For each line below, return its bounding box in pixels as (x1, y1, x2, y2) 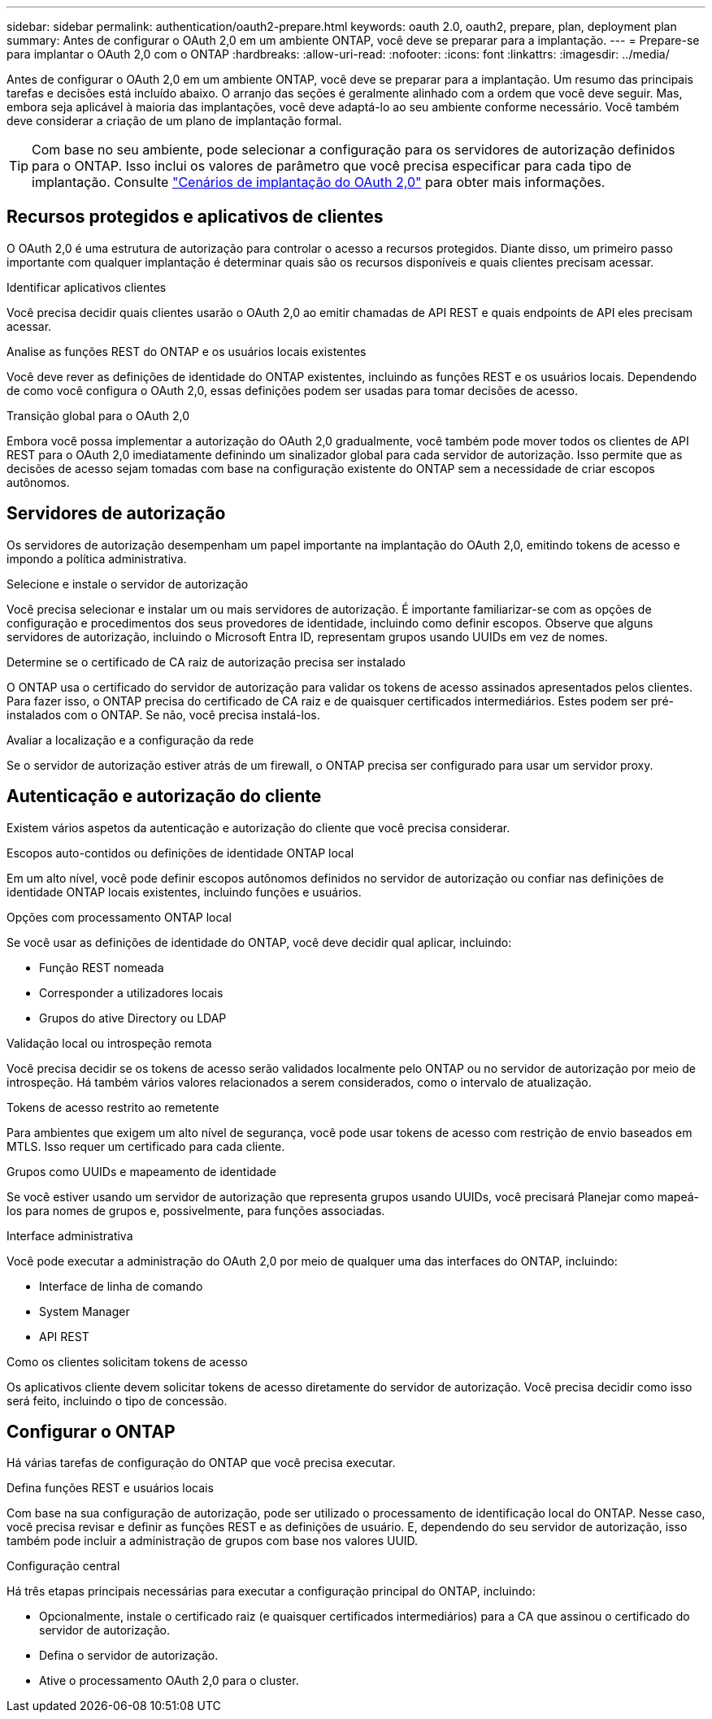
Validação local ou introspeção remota (7, 1035, 212, 1050)
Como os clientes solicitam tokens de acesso (7, 1354, 248, 1369)
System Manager (39, 1304, 130, 1318)
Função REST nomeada (39, 960, 164, 975)
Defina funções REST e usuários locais (7, 1481, 214, 1495)
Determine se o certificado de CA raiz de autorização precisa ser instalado (7, 654, 406, 669)
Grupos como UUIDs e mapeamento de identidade (7, 1164, 276, 1179)
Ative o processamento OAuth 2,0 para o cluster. (39, 1673, 299, 1688)
